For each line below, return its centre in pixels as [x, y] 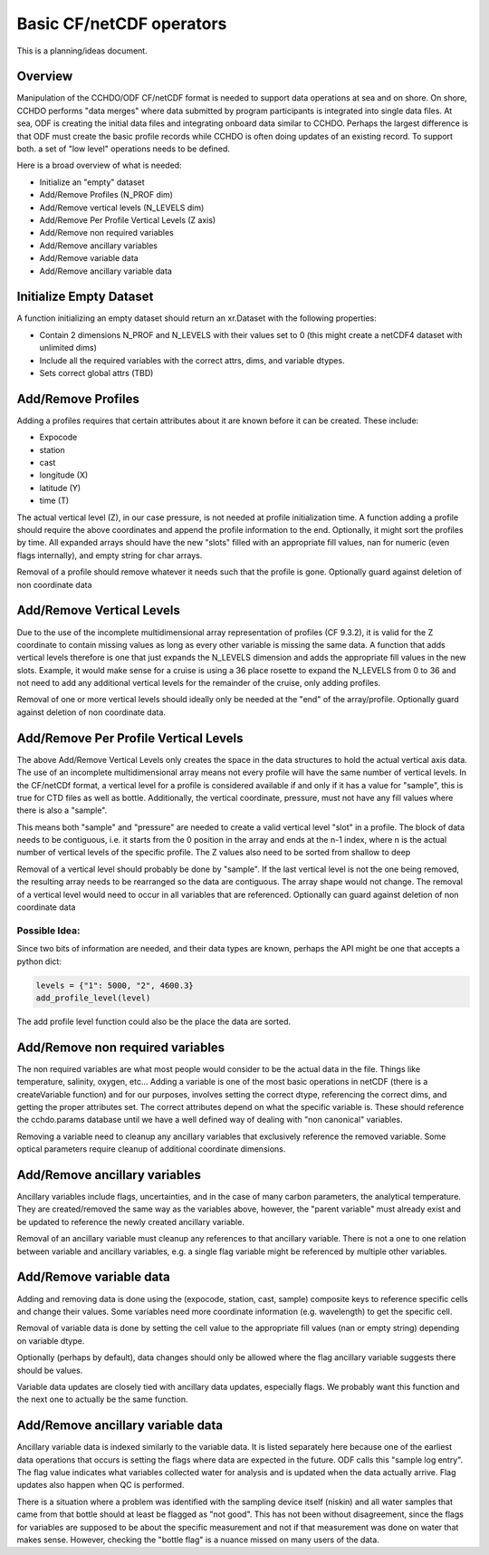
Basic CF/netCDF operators [122, 24]
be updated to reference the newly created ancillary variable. [130, 1222]
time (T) [54, 501]
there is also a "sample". [62, 810]
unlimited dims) [68, 348]
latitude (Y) [60, 488]
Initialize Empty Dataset [85, 297]
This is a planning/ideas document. [82, 51]
